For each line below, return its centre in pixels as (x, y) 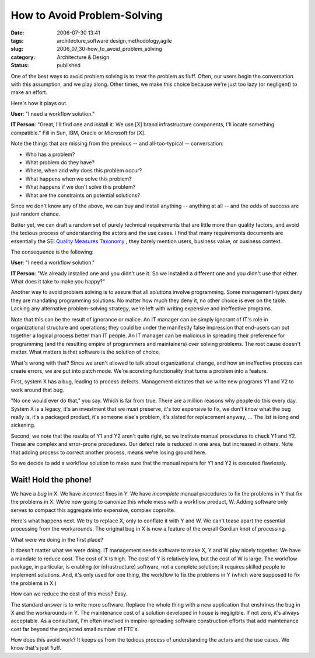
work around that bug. (37, 390)
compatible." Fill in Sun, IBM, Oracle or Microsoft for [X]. (78, 133)
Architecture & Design (83, 57)
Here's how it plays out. (39, 103)
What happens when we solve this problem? (78, 179)
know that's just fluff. (36, 648)
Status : (20, 65)
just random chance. (36, 214)
